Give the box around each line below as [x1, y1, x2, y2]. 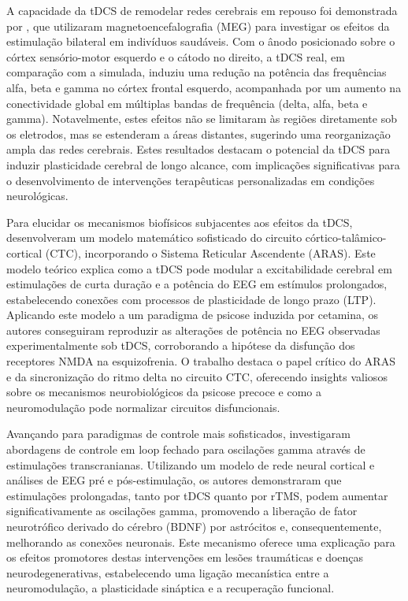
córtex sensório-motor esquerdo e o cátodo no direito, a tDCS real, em [6, 48, 345, 65]
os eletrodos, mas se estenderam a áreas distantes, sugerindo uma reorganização [6, 125, 391, 142]
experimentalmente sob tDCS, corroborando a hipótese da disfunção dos [6, 337, 355, 354]
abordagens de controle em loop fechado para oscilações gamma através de [6, 441, 365, 458]
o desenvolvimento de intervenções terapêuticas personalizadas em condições [6, 172, 375, 188]
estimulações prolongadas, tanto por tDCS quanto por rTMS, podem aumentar [6, 487, 388, 503]
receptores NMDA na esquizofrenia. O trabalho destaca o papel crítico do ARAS [6, 353, 395, 369]
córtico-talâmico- [305, 229, 387, 246]
